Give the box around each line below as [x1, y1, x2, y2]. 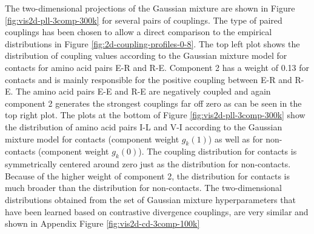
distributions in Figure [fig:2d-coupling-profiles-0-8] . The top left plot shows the [5, 37, 300, 50]
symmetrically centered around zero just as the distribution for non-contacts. [5, 158, 291, 170]
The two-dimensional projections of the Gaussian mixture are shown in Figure [5, 2, 295, 14]
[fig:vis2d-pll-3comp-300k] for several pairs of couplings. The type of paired [5, 13, 282, 26]
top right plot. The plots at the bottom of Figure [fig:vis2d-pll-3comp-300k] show [5, 109, 306, 121]
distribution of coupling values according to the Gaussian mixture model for [5, 49, 287, 62]
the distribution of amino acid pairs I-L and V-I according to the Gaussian [5, 120, 282, 133]
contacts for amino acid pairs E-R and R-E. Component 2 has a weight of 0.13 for [5, 61, 309, 73]
